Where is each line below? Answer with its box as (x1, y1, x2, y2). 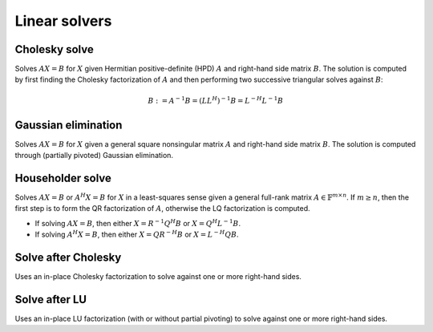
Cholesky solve (14, 43, 94, 56)
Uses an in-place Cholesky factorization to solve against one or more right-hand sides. (14, 272, 302, 281)
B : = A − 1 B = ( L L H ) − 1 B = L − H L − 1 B (148, 95, 284, 105)
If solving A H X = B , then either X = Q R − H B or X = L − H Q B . (34, 229, 240, 240)
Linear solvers (14, 12, 112, 30)
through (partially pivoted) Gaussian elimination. (14, 151, 174, 160)
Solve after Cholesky (14, 251, 122, 265)
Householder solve (14, 171, 112, 184)
